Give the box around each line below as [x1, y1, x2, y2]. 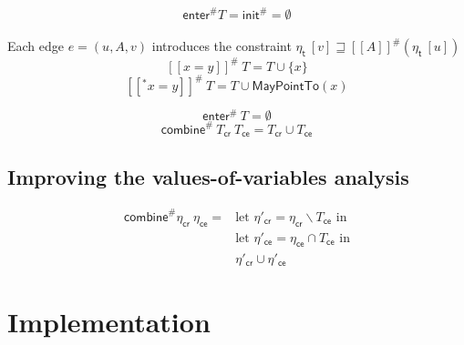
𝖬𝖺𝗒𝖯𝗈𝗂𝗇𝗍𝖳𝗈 [252, 80, 320, 94]
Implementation [7, 303, 211, 340]
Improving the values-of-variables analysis [7, 162, 409, 190]
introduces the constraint [151, 36, 292, 56]
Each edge [7, 36, 65, 56]
